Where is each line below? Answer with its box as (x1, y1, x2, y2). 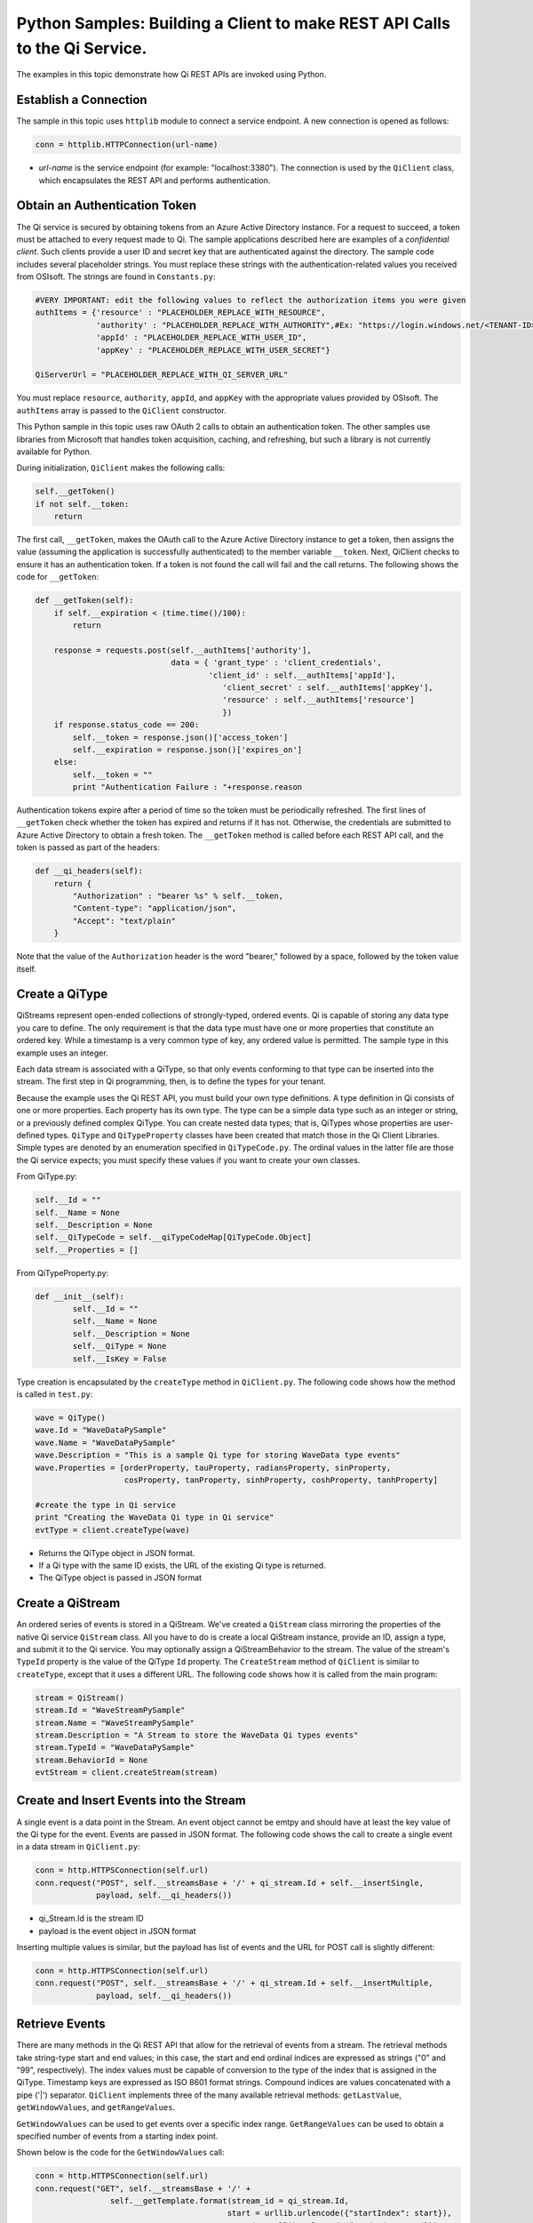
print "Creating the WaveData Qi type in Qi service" (35, 1513, 274, 1522)
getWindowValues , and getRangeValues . (16, 2102, 176, 2113)
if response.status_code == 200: (53, 720, 200, 730)
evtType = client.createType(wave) (35, 1525, 190, 1535)
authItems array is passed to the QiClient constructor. (16, 405, 227, 415)
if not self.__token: (35, 499, 130, 509)
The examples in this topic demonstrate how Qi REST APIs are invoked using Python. (16, 69, 327, 80)
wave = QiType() (35, 1413, 107, 1423)
